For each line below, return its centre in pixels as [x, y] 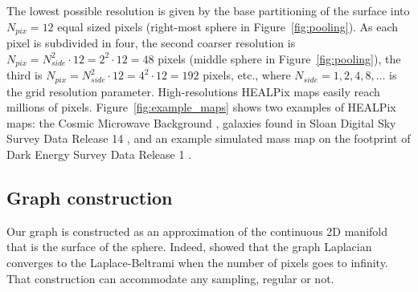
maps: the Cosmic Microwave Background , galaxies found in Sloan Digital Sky [201, 122]
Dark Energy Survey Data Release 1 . [99, 154]
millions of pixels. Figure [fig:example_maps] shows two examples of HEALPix [201, 107]
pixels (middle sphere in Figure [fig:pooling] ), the [279, 58]
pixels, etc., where [247, 75]
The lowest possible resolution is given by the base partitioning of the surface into [208, 10]
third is [25, 75]
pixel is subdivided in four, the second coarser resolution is [151, 43]
